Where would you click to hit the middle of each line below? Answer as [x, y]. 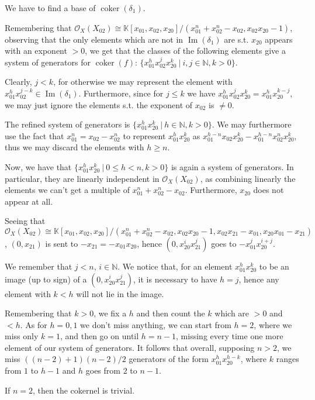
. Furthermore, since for [121, 93]
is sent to [62, 243]
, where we [273, 324]
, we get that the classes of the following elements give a [185, 51]
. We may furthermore [252, 124]
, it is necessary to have [175, 279]
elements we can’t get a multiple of [67, 190]
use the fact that [34, 135]
